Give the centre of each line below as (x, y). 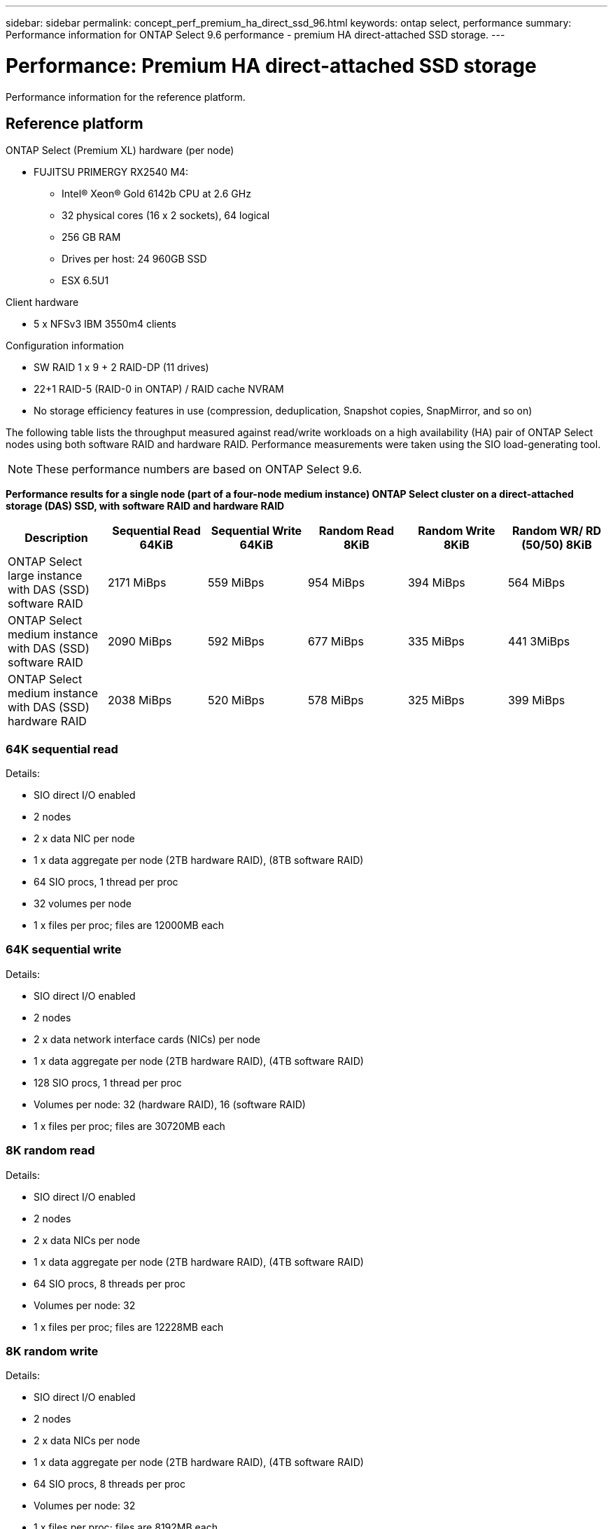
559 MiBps (236, 583)
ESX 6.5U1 (85, 281)
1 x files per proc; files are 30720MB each (129, 1126)
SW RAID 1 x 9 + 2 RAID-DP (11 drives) (121, 368)
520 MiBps (236, 700)
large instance (45, 576)
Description (56, 538)
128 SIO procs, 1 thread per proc (108, 1082)
